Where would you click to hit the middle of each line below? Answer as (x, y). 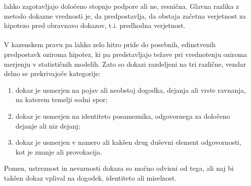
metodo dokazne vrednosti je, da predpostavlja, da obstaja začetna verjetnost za (125, 15)
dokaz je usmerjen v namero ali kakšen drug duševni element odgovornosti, (128, 142)
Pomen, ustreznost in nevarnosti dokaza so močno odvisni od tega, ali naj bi (119, 168)
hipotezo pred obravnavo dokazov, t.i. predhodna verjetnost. (95, 25)
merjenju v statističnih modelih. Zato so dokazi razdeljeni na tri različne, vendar (125, 64)
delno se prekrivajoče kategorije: (52, 73)
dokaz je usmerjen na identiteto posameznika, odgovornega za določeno (123, 116)
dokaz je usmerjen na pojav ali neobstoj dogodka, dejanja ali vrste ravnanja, (131, 90)
